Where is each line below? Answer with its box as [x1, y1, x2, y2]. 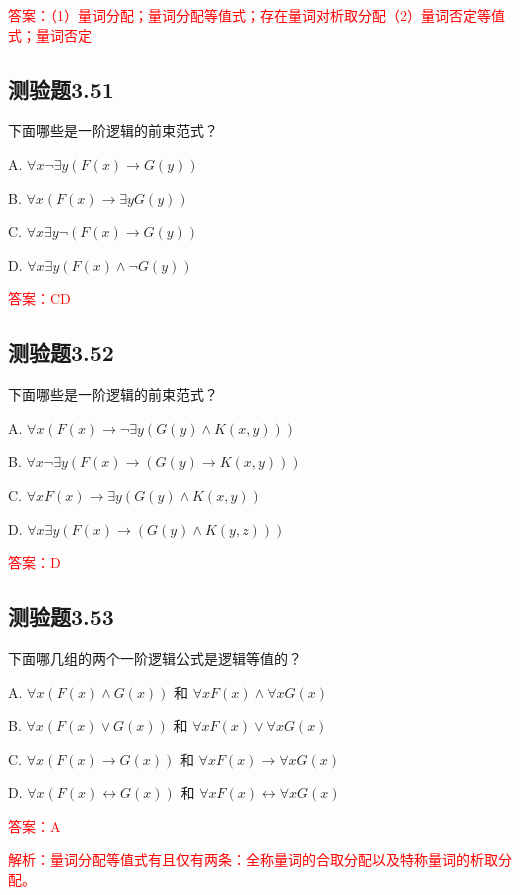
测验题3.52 [8, 337, 114, 368]
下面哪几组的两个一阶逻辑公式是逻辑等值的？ [8, 647, 302, 668]
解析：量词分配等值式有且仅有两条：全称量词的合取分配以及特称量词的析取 [8, 849, 498, 870]
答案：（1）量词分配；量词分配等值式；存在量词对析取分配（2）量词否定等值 [8, 5, 505, 25]
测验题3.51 [8, 73, 114, 104]
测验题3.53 [8, 601, 114, 632]
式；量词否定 [8, 24, 92, 45]
